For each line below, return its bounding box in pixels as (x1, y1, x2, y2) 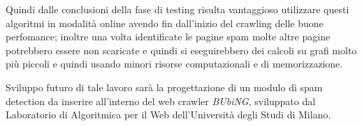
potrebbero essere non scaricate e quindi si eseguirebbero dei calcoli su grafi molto (6, 42, 357, 57)
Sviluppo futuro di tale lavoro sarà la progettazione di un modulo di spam (6, 79, 323, 94)
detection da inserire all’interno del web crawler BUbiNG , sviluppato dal (6, 93, 316, 108)
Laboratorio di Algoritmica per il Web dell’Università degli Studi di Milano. (6, 107, 331, 122)
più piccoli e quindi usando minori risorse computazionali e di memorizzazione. (6, 56, 343, 71)
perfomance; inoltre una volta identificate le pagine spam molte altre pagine (6, 29, 331, 44)
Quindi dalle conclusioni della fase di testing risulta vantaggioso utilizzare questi (6, 2, 349, 16)
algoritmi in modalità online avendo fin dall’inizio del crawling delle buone (6, 15, 324, 30)
